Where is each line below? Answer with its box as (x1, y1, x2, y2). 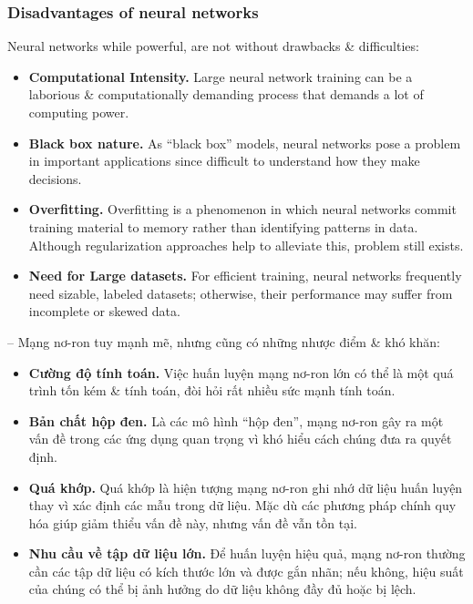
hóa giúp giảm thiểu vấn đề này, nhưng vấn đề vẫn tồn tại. (28, 513, 357, 532)
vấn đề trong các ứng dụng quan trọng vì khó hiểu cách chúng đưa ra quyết (28, 429, 452, 448)
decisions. (28, 169, 82, 188)
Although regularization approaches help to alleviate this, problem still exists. (28, 235, 464, 254)
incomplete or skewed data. (28, 302, 180, 321)
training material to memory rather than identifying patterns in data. (28, 217, 418, 236)
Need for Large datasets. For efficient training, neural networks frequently (28, 266, 462, 285)
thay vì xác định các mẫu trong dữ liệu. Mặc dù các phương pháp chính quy (28, 496, 457, 515)
